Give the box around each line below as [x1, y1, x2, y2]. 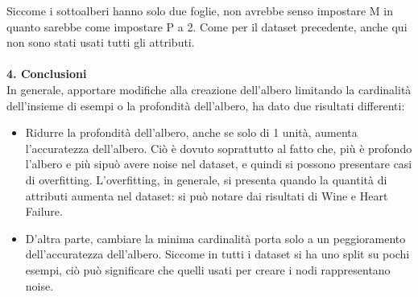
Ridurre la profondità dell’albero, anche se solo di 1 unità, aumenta [25, 124, 358, 141]
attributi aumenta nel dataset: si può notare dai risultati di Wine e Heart [25, 187, 388, 204]
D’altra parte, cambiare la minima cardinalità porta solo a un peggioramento [25, 229, 406, 246]
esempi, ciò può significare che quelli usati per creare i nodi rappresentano [25, 261, 391, 278]
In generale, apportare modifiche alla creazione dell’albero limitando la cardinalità [6, 80, 412, 97]
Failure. [25, 203, 63, 220]
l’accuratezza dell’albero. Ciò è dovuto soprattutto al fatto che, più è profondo [25, 139, 412, 156]
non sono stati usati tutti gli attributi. [6, 34, 195, 51]
